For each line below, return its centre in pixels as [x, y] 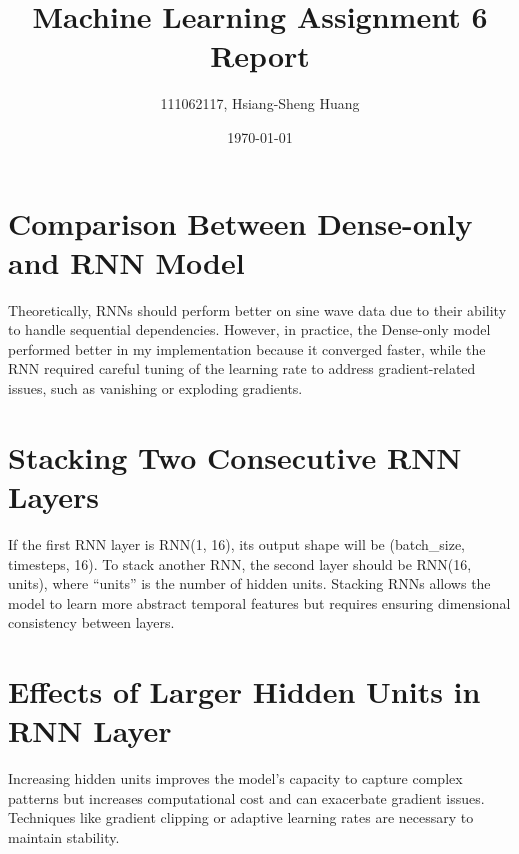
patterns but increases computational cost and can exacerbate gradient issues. [246, 797]
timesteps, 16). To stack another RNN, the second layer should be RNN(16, [240, 563]
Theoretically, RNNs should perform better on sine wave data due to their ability [257, 309]
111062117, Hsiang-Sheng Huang [260, 103]
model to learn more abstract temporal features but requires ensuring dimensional [259, 602]
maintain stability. [64, 836]
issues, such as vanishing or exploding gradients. [155, 388]
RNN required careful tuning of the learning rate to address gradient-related [242, 368]
